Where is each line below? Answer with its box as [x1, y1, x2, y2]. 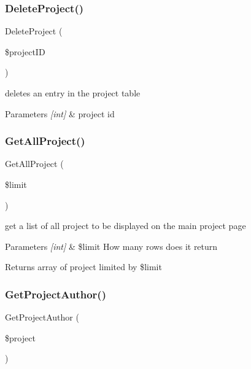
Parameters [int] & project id [5, 107, 115, 120]
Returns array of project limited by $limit [5, 260, 162, 273]
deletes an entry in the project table [5, 87, 141, 99]
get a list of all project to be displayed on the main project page [5, 219, 246, 232]
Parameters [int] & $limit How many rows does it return [5, 239, 218, 252]
